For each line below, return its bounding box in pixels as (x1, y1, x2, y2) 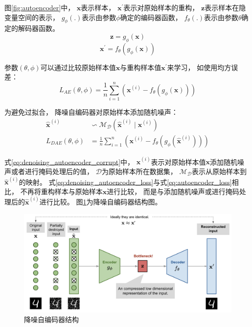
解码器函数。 (18, 23, 59, 33)
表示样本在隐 (205, 2, 246, 12)
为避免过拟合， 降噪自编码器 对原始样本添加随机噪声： (4, 107, 178, 117)
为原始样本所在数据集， (101, 166, 177, 176)
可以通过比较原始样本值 (40, 62, 116, 72)
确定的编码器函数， (120, 12, 182, 22)
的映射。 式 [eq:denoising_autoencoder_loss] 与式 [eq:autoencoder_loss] (19, 176, 232, 187)
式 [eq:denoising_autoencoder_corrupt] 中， (4, 156, 135, 167)
